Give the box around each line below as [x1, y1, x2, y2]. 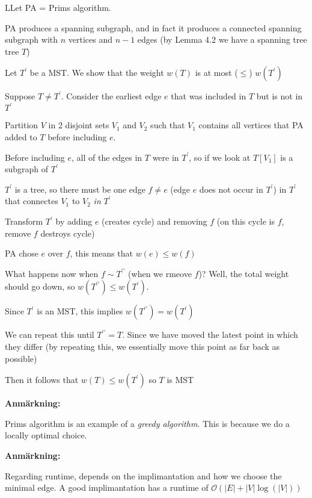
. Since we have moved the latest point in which [122, 328, 298, 341]
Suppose [5, 90, 35, 102]
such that [150, 119, 185, 131]
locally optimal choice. [5, 429, 87, 441]
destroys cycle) [40, 226, 95, 239]
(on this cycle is [216, 215, 275, 228]
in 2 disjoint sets [48, 119, 109, 131]
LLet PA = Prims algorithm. [5, 1, 111, 13]
